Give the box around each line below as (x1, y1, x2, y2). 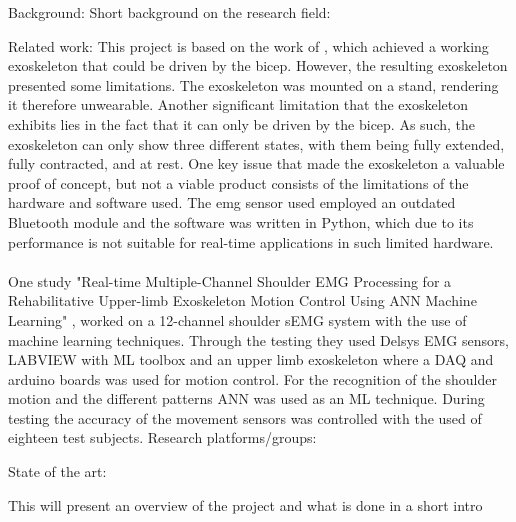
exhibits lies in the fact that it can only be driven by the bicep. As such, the (8, 113, 476, 134)
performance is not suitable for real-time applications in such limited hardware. (8, 231, 494, 252)
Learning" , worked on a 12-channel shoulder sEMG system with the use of (8, 309, 467, 330)
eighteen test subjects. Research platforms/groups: (8, 427, 317, 448)
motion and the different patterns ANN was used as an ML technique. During (8, 388, 485, 409)
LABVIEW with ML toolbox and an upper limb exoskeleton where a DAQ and (8, 349, 494, 370)
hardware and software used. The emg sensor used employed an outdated (8, 192, 456, 213)
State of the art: (8, 461, 107, 482)
